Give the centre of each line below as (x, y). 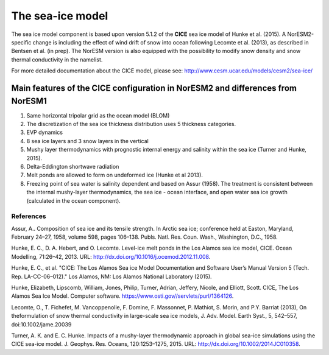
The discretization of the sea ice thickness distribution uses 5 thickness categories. (131, 124)
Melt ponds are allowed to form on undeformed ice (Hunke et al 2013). (115, 175)
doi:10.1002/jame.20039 (41, 324)
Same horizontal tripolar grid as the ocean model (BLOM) (98, 115)
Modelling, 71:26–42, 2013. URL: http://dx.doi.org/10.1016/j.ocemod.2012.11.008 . (111, 256)
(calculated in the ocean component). (74, 200)
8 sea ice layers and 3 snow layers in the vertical (87, 141)
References (29, 216)
